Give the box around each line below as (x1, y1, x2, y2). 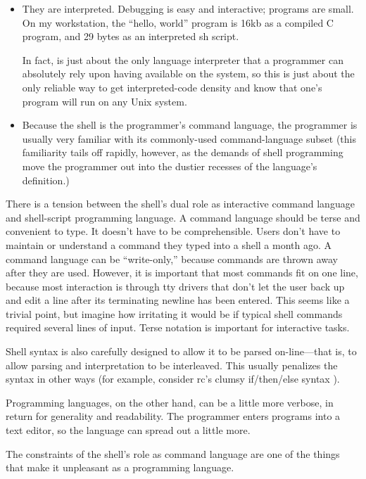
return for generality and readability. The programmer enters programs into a (6, 409, 341, 423)
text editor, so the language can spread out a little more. (6, 423, 251, 438)
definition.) (22, 172, 70, 187)
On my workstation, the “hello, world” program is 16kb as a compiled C (22, 15, 334, 30)
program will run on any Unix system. (22, 94, 187, 108)
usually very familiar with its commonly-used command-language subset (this (22, 131, 357, 146)
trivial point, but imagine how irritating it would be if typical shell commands (6, 306, 343, 321)
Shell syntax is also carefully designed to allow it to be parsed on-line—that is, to (6, 344, 357, 359)
